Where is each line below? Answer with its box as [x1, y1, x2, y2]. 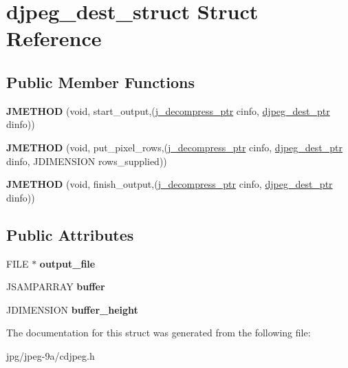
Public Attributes [6, 224, 134, 245]
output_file [39, 256, 96, 270]
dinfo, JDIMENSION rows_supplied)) [6, 153, 167, 168]
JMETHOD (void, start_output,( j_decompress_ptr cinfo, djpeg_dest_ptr [6, 103, 330, 118]
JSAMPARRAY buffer [6, 279, 105, 294]
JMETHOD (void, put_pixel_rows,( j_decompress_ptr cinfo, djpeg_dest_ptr [6, 140, 342, 154]
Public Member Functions [6, 71, 195, 92]
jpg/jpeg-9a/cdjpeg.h [6, 348, 95, 362]
